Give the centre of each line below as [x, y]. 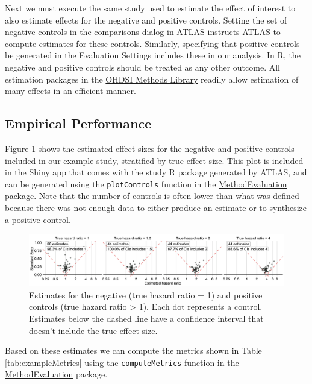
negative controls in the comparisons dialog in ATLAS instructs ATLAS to [143, 32]
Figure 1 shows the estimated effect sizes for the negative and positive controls [150, 148]
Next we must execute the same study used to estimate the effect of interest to [150, 8]
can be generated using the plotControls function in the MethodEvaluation [146, 184]
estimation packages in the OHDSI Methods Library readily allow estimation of [152, 79]
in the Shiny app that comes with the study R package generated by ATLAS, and [156, 172]
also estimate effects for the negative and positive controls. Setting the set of [146, 20]
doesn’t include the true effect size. [93, 330]
